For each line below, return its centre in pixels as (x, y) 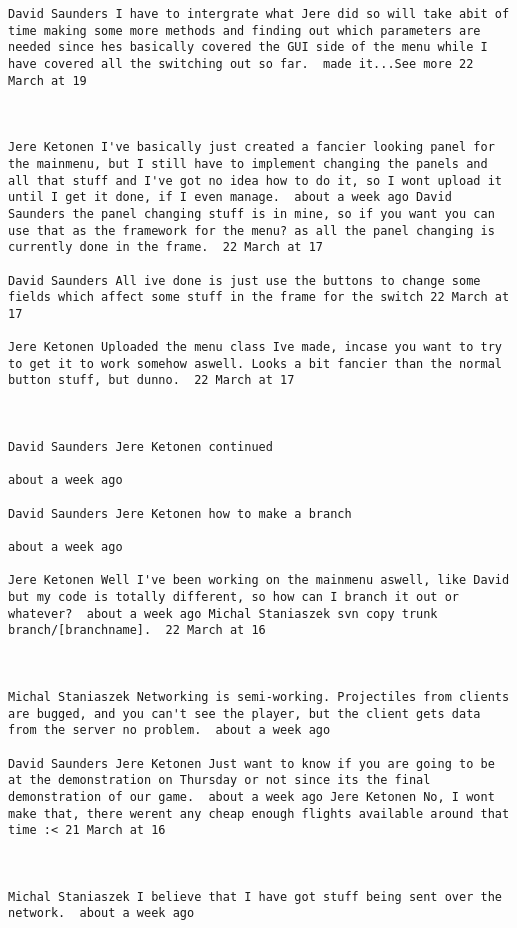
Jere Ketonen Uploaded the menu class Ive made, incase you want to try (255, 347)
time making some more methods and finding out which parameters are (244, 30)
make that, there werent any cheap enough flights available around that (259, 813)
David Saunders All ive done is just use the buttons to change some (244, 280)
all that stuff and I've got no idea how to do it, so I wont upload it (255, 180)
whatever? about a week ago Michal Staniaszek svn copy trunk (223, 613)
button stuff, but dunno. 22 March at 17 (151, 380)
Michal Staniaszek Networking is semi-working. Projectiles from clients (259, 696)
